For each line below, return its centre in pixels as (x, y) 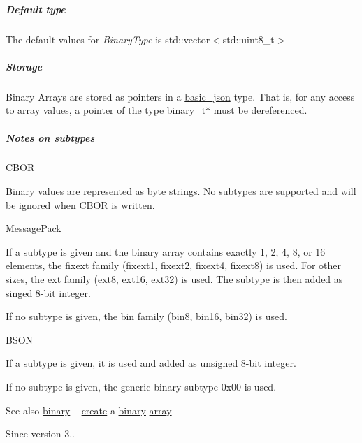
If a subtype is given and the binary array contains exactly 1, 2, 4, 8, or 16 (166, 251)
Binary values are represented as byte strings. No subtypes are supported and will (181, 191)
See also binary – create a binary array (89, 410)
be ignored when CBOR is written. (80, 204)
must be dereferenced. (260, 110)
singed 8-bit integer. (48, 292)
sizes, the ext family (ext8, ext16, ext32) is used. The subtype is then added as (174, 279)
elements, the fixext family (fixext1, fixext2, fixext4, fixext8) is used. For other (174, 265)
